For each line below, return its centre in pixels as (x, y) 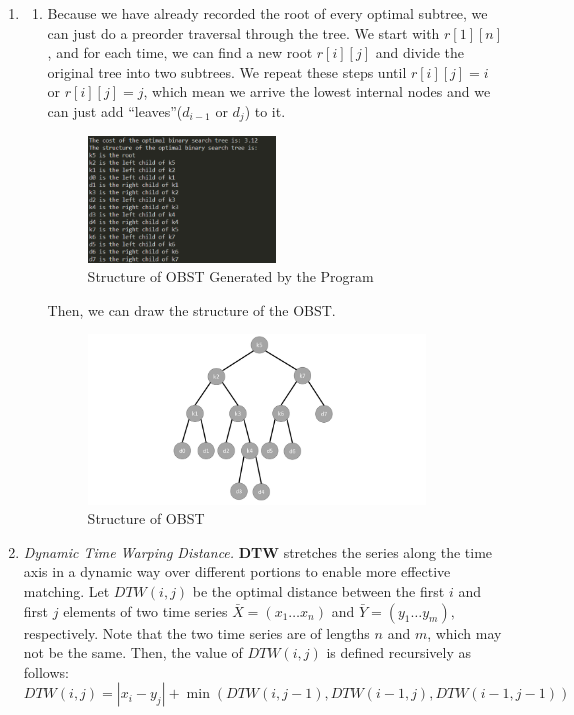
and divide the (419, 52)
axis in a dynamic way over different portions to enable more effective (237, 571)
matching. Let (66, 591)
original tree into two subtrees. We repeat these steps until (227, 71)
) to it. (265, 110)
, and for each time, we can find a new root (180, 52)
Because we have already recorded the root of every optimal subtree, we (267, 13)
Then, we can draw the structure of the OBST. (191, 309)
